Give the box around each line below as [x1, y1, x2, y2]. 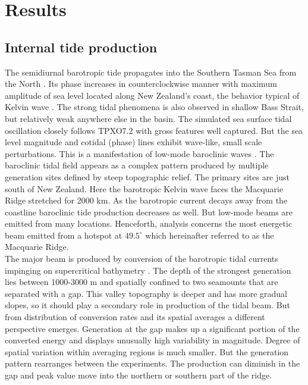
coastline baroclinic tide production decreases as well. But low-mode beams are [5, 205, 293, 218]
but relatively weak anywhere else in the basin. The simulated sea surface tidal [5, 112, 292, 124]
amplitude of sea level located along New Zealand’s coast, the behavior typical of [5, 89, 300, 101]
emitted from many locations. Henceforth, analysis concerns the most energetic [5, 217, 293, 230]
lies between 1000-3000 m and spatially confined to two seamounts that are [5, 276, 278, 288]
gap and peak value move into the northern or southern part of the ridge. [5, 369, 272, 381]
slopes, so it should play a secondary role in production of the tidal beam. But [5, 299, 290, 311]
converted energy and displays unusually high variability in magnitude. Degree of [5, 334, 300, 346]
